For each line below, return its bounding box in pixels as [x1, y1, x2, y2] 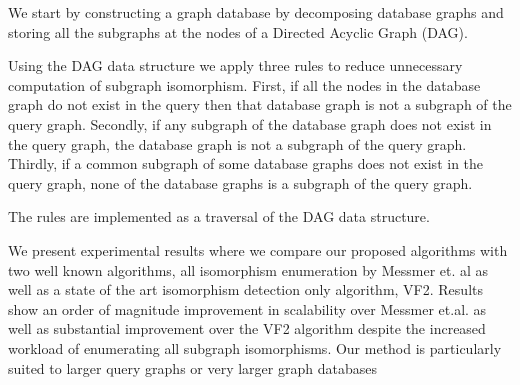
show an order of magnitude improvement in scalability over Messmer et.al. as [8, 298, 487, 319]
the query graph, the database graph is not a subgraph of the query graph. [8, 133, 467, 154]
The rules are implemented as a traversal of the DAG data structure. [8, 206, 430, 227]
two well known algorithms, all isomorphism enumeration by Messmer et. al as [8, 259, 489, 280]
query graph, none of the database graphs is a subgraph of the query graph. [8, 172, 473, 193]
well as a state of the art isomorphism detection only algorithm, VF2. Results [8, 279, 483, 300]
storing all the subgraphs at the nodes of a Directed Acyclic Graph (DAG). [8, 21, 468, 42]
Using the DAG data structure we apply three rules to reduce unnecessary [8, 55, 463, 76]
